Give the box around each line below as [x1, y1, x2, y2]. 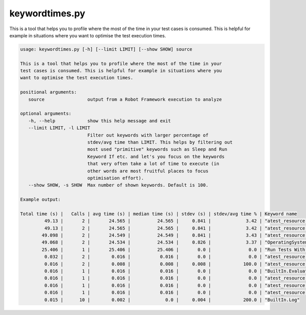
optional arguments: [20, 110, 71, 117]
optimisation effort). [87, 175, 144, 181]
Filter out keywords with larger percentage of [87, 132, 209, 138]
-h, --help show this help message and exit [28, 118, 171, 124]
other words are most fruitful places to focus [87, 168, 209, 174]
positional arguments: [20, 89, 77, 95]
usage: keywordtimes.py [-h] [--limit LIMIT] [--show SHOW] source [20, 46, 193, 52]
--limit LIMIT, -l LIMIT [28, 125, 90, 131]
